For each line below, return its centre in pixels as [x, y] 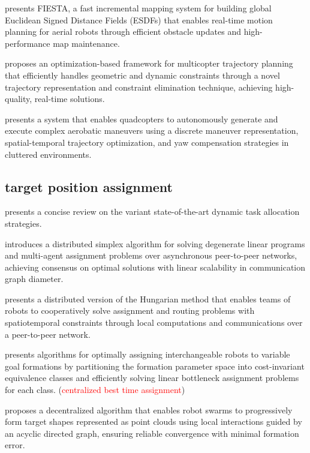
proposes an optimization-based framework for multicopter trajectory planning [149, 63]
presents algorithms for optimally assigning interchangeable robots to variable [148, 354]
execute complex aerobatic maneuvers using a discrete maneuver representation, [152, 130]
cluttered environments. [48, 154]
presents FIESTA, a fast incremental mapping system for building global [138, 8]
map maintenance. [86, 43]
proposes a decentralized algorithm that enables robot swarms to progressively [149, 409]
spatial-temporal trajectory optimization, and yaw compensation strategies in [147, 142]
